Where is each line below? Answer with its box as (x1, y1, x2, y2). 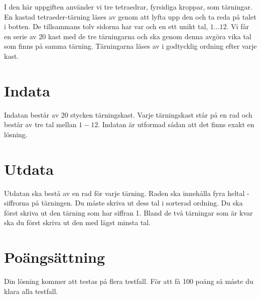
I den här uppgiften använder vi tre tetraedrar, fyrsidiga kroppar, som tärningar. (4, 2, 252, 12)
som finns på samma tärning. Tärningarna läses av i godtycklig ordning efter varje (4, 41, 257, 51)
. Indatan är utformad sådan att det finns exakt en (98, 119, 254, 130)
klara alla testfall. (4, 285, 58, 296)
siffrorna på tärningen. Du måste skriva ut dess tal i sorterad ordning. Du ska (4, 197, 243, 208)
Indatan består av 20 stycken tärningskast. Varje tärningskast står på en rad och (4, 109, 252, 120)
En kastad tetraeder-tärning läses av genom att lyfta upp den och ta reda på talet (4, 11, 256, 22)
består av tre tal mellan (4, 119, 77, 130)
